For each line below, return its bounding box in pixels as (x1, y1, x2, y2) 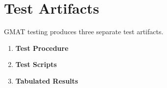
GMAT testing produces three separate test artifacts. (4, 26, 164, 37)
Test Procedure (15, 43, 69, 53)
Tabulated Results (15, 75, 78, 86)
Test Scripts (15, 59, 57, 69)
